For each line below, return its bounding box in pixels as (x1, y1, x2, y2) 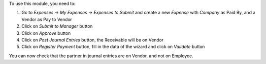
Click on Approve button (21, 30, 71, 36)
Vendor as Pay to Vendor (21, 16, 72, 22)
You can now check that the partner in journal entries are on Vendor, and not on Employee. (9, 53, 193, 59)
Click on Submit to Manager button (21, 23, 93, 29)
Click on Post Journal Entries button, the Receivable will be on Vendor (21, 37, 164, 43)
